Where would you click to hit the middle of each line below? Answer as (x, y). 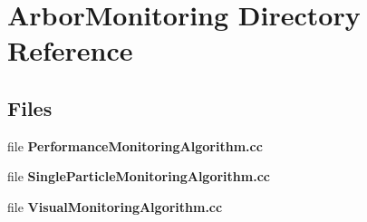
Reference (70, 50)
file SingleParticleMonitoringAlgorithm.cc (139, 176)
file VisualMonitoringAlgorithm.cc (115, 206)
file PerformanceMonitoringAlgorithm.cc (135, 145)
